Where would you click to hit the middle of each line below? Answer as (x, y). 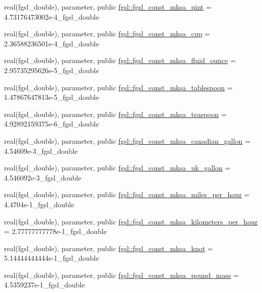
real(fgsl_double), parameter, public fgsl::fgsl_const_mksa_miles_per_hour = (127, 194)
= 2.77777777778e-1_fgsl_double (56, 231)
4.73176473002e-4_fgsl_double (51, 16)
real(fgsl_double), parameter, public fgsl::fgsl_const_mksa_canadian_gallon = (127, 140)
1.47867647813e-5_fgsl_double (51, 97)
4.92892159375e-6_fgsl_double (51, 124)
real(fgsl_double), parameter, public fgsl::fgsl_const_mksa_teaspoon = (115, 114)
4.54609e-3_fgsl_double (41, 151)
